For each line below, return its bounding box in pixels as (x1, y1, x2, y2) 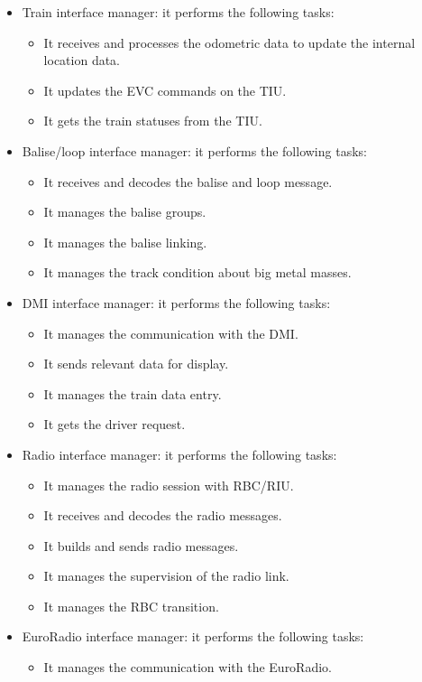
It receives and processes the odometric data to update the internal (43, 33, 416, 51)
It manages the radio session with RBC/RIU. (43, 475, 294, 494)
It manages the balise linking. (43, 232, 207, 251)
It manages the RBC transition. (43, 596, 219, 615)
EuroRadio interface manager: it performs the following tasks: (22, 627, 364, 646)
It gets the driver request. (43, 415, 186, 434)
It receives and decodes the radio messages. (43, 506, 282, 525)
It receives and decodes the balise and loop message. (43, 172, 333, 191)
